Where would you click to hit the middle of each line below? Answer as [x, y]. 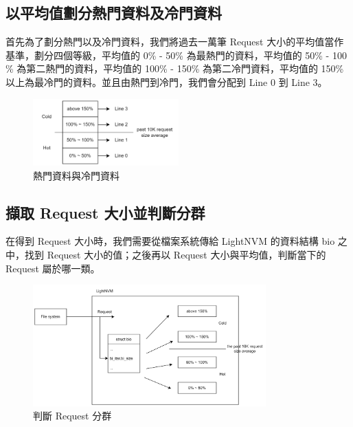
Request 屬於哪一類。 [53, 268]
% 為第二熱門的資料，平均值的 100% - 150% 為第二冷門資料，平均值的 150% [175, 68]
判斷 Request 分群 [72, 416]
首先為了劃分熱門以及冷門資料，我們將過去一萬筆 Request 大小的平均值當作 [175, 42]
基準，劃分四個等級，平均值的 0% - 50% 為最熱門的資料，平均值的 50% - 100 [176, 55]
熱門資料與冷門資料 [76, 175]
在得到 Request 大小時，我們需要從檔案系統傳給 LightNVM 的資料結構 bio [170, 241]
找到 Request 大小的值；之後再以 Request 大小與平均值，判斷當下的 [175, 255]
